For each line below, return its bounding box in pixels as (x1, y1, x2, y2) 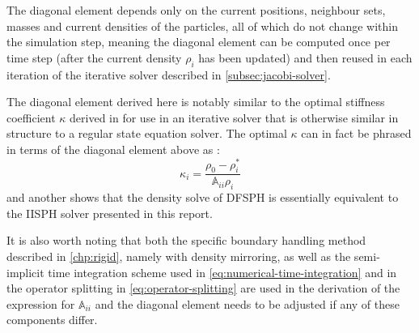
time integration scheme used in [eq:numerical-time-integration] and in (48, 263, 397, 280)
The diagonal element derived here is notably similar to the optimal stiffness (6, 93, 385, 110)
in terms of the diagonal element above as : (6, 140, 220, 157)
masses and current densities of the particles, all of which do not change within (6, 17, 398, 34)
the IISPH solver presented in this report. (6, 204, 213, 221)
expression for (6, 295, 75, 312)
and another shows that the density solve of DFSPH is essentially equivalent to (6, 189, 399, 206)
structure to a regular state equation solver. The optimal (6, 125, 287, 142)
